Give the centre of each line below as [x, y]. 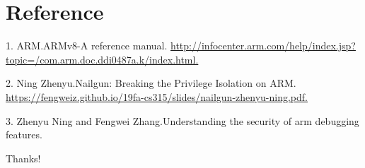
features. [24, 134]
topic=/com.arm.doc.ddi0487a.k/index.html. [102, 59]
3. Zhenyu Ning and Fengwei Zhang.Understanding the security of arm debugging [182, 120]
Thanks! [23, 158]
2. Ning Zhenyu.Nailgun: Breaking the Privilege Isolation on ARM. [151, 83]
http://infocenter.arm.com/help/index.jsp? [263, 46]
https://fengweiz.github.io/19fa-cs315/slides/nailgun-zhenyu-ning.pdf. [157, 96]
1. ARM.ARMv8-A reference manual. [87, 46]
